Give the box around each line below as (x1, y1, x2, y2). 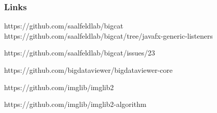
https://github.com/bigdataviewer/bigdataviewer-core (4, 65, 173, 75)
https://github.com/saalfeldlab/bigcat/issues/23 (4, 47, 155, 58)
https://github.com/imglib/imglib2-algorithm (4, 99, 147, 109)
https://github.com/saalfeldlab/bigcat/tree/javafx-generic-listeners (4, 30, 213, 41)
